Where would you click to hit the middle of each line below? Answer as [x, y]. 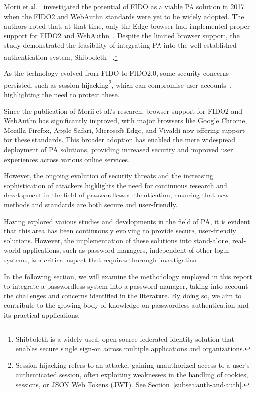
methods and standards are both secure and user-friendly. [91, 204]
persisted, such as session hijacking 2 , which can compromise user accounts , [118, 84]
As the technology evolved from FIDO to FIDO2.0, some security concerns [116, 73]
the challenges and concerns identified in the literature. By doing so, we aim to [123, 295]
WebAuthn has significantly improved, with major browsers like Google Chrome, [126, 120]
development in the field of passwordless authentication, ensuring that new [117, 195]
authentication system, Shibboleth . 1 [61, 56]
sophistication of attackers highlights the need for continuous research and [116, 185]
